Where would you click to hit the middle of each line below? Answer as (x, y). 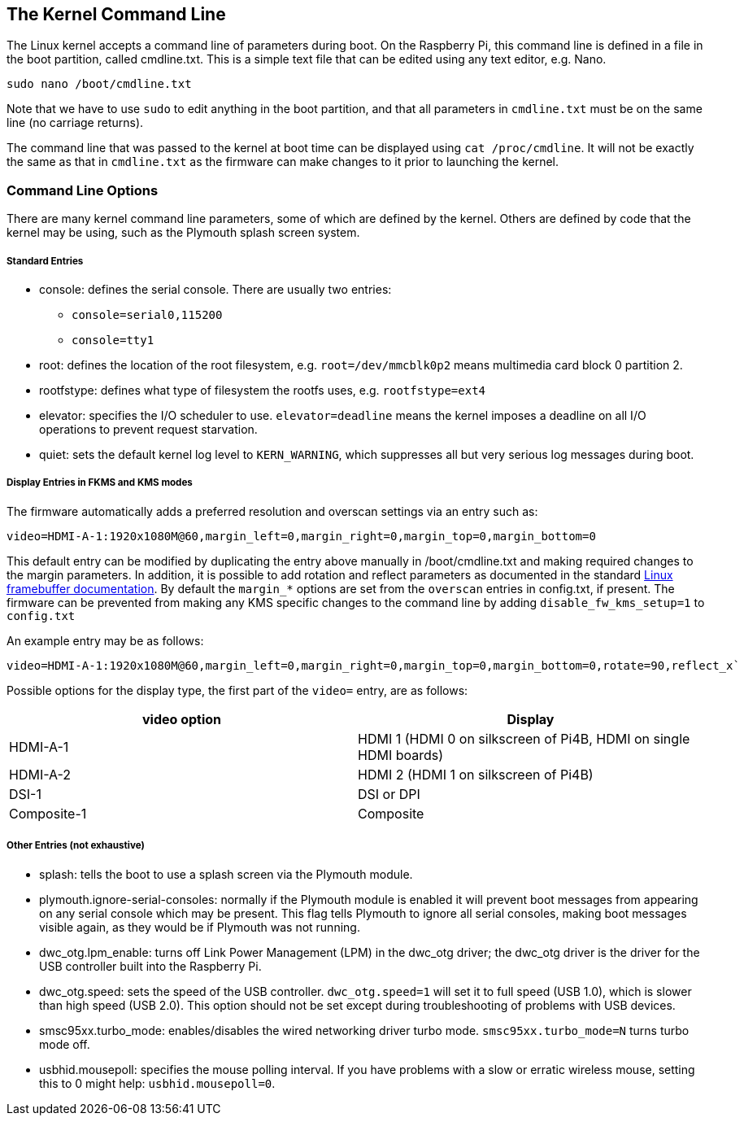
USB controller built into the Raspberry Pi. (150, 966)
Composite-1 (48, 813)
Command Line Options (83, 190)
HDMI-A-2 (40, 774)
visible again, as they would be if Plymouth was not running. (200, 927)
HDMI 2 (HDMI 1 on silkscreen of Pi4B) (476, 774)
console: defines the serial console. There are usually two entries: (215, 289)
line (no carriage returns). (75, 123)
